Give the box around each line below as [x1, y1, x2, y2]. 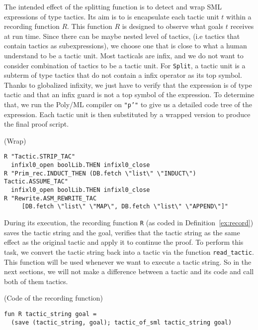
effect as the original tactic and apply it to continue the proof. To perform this [4, 237, 244, 247]
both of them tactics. [4, 276, 68, 286]
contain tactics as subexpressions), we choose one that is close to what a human [4, 40, 247, 51]
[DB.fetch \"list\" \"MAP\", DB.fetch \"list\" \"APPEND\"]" [21, 203, 229, 210]
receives [230, 21, 254, 31]
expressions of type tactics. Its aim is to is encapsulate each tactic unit [4, 11, 219, 21]
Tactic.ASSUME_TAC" [4, 178, 68, 185]
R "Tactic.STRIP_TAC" [4, 153, 76, 161]
